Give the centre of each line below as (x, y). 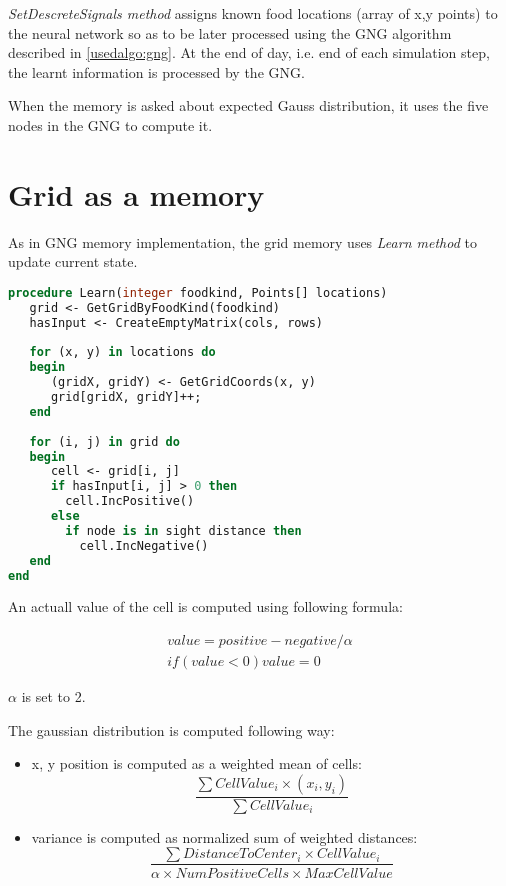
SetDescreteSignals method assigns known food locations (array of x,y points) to (253, 13)
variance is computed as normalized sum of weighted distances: (224, 836)
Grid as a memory (136, 193)
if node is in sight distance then (183, 530)
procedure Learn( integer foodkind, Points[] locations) (198, 292)
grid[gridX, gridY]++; (126, 397)
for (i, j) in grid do (104, 441)
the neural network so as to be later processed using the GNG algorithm (230, 32)
